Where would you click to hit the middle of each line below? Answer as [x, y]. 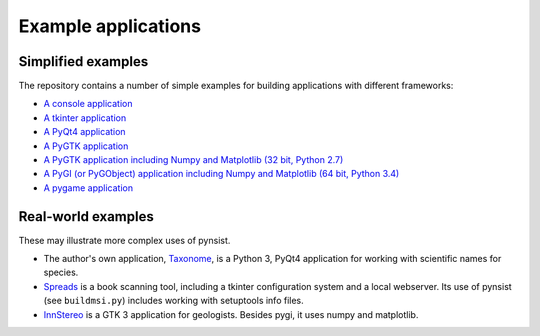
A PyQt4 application [84, 132]
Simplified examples [83, 61]
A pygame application [88, 187]
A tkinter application [85, 117]
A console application [88, 104]
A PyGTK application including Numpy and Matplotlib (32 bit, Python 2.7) [193, 160]
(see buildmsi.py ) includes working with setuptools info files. [173, 301]
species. [61, 272]
